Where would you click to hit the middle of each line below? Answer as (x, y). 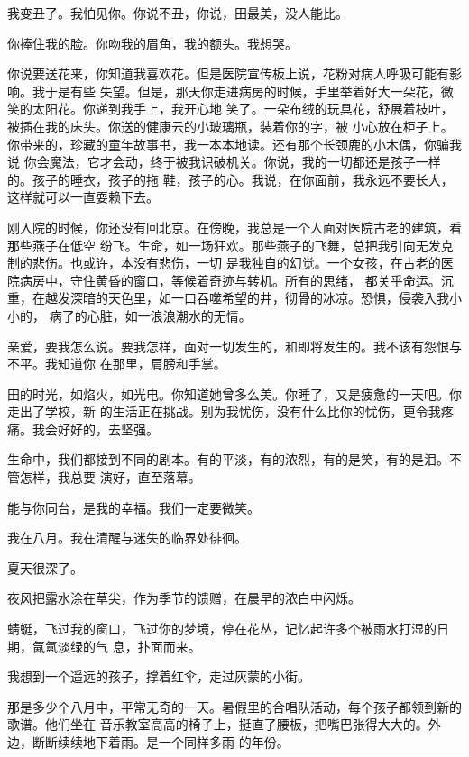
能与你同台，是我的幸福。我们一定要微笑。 (133, 507)
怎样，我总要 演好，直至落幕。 (110, 477)
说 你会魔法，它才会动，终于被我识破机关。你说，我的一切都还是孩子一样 (224, 162)
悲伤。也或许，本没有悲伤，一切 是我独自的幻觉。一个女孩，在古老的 (236, 263)
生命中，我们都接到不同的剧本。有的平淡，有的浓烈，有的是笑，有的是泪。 (228, 459)
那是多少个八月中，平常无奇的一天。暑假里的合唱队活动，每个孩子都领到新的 (234, 706)
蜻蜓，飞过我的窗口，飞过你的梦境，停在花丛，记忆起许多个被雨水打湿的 (222, 629)
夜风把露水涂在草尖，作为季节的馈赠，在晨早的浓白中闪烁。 (184, 598)
